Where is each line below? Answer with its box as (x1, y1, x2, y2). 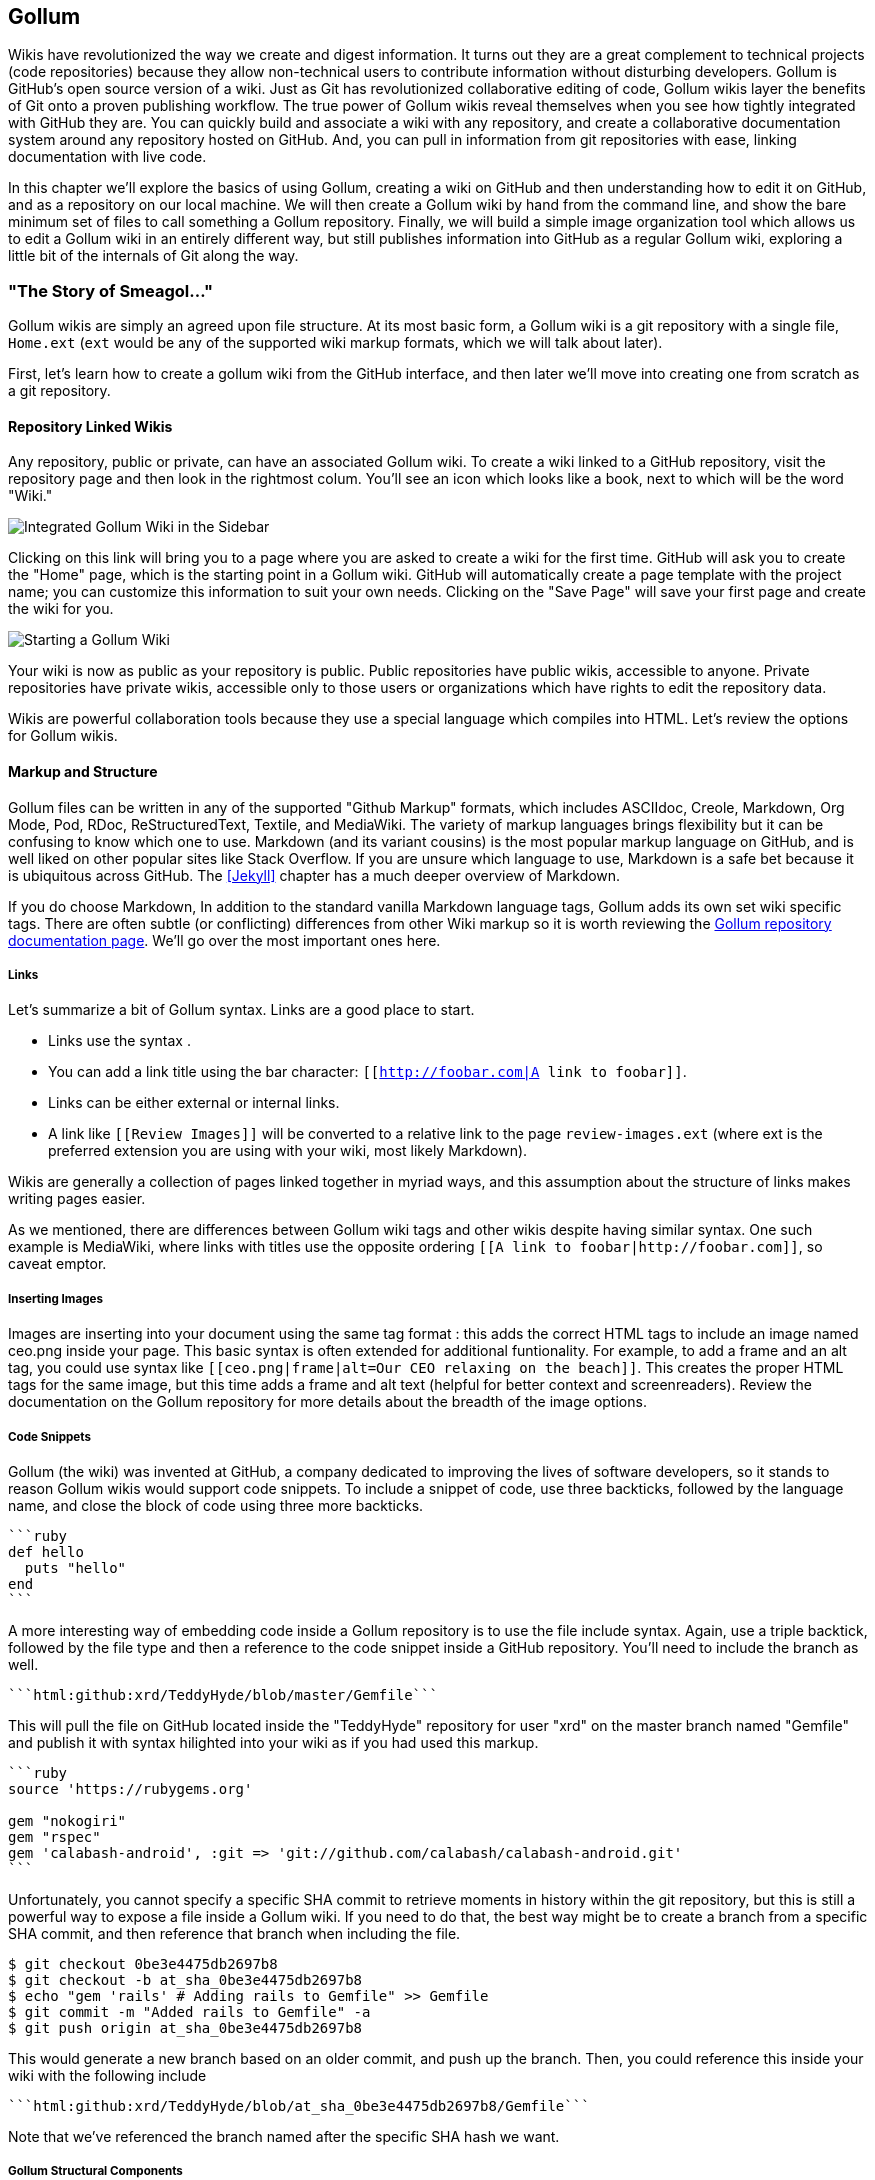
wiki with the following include (8, 2066, 207, 2084)
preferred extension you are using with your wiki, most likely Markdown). (48, 1142, 528, 1160)
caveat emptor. (8, 1255, 107, 1273)
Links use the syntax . (48, 1032, 191, 1050)
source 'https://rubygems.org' (8, 1780, 253, 1797)
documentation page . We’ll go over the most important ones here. (8, 931, 441, 949)
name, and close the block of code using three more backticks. (8, 1496, 424, 1514)
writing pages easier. (8, 1190, 146, 1208)
